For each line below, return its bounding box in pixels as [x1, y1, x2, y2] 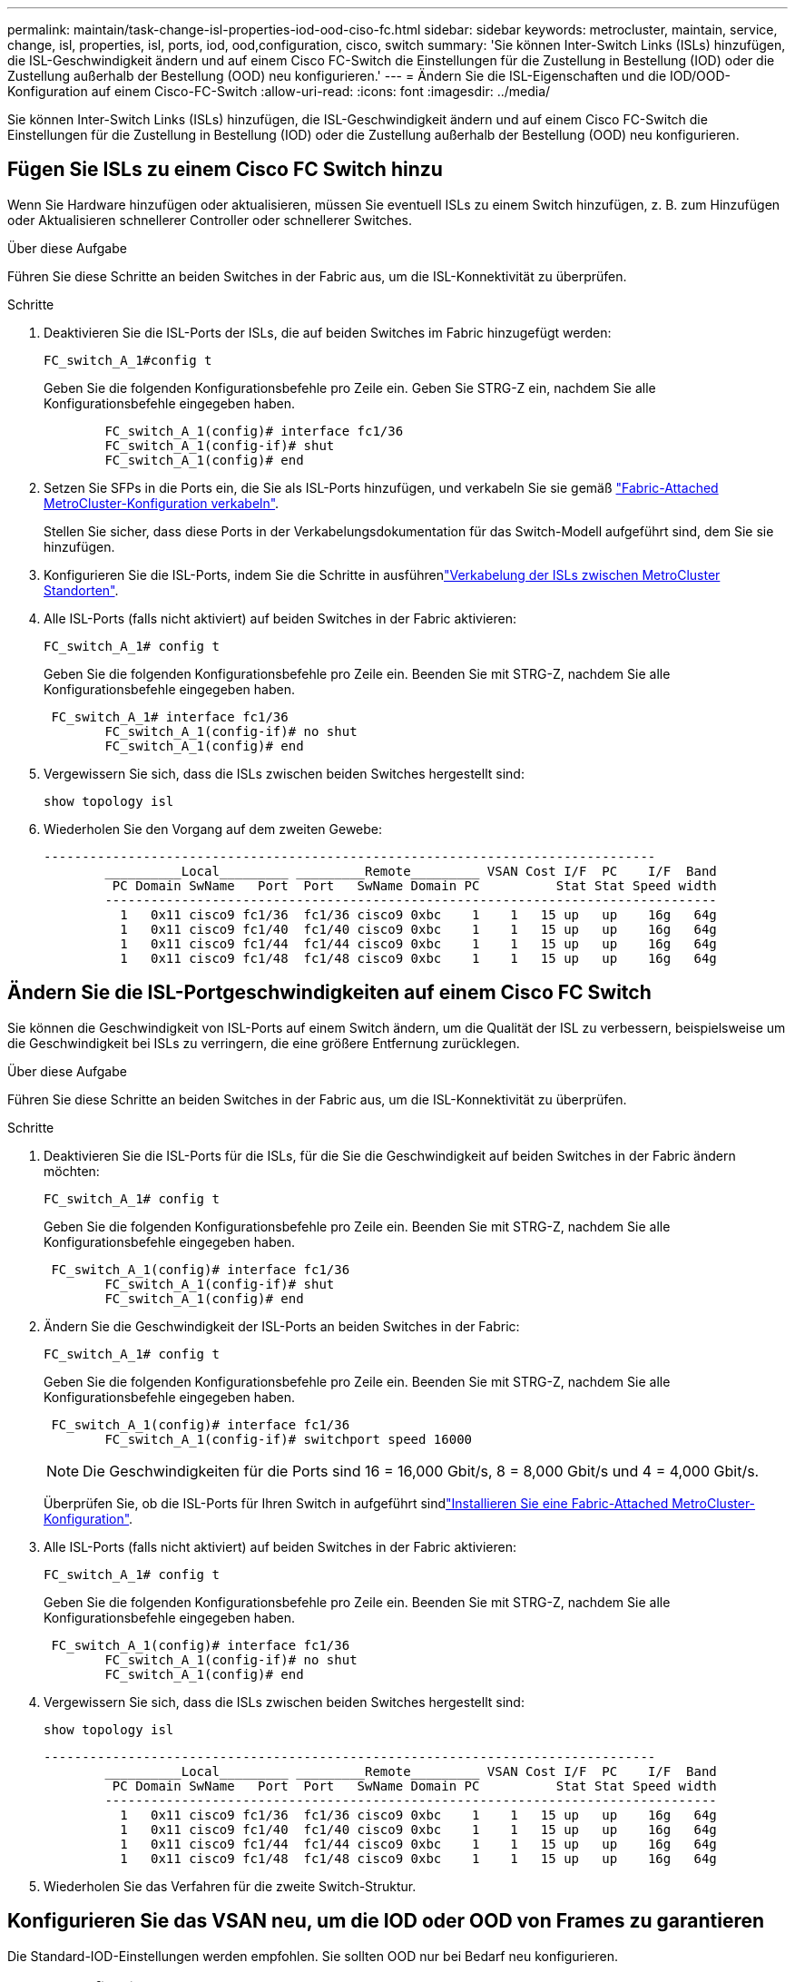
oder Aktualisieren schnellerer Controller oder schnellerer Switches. [7, 211, 412, 228]
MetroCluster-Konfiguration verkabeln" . [44, 495, 280, 511]
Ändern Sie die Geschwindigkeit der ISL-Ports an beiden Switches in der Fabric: [44, 1318, 520, 1334]
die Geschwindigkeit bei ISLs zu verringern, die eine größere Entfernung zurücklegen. [7, 1035, 520, 1051]
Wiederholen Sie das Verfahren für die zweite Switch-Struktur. [44, 1878, 417, 1894]
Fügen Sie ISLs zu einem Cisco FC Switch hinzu [7, 158, 443, 182]
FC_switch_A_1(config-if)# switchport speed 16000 [104, 1431, 473, 1447]
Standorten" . [44, 582, 119, 598]
